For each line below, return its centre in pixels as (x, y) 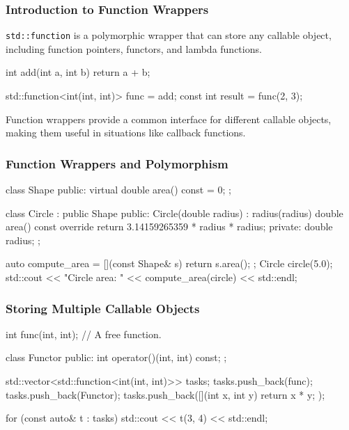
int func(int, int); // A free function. (84, 334)
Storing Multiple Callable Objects (103, 308)
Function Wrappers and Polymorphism (117, 163)
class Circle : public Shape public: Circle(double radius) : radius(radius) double (174, 213)
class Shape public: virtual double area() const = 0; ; (118, 190)
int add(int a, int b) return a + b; (78, 72)
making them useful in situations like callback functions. (126, 133)
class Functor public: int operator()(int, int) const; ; (116, 357)
